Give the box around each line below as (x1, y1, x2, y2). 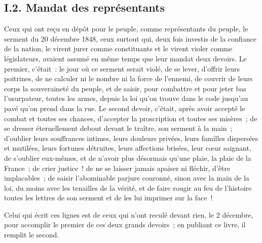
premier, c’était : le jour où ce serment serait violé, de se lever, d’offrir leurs (4, 63, 240, 74)
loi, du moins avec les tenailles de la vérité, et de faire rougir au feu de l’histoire (4, 182, 252, 193)
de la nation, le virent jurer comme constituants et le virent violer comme (4, 43, 233, 54)
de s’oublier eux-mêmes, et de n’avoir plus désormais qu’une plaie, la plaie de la (4, 152, 251, 163)
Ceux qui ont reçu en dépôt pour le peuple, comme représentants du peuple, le (4, 23, 248, 34)
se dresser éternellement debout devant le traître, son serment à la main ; (4, 123, 233, 133)
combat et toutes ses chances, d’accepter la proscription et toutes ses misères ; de (4, 113, 257, 123)
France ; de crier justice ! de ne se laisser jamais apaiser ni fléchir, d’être (4, 162, 231, 173)
